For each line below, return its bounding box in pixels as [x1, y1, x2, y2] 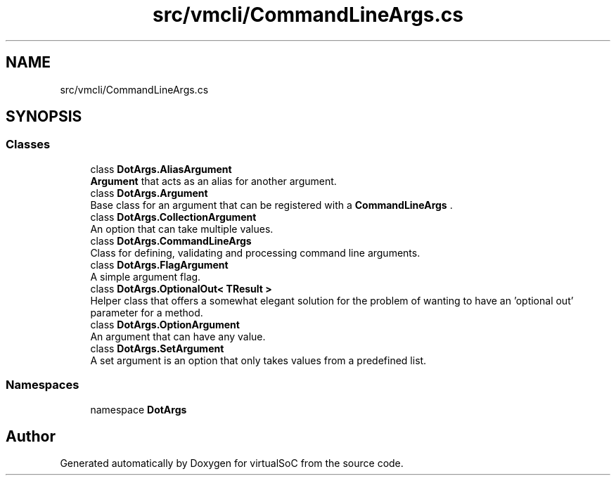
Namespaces [6, 378, 79, 392]
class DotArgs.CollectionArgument [90, 210, 257, 223]
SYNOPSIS [6, 108, 82, 126]
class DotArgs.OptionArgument [90, 318, 240, 331]
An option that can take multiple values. [90, 222, 274, 235]
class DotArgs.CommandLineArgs [90, 234, 252, 247]
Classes [6, 137, 51, 152]
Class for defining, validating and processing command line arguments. [90, 246, 421, 259]
